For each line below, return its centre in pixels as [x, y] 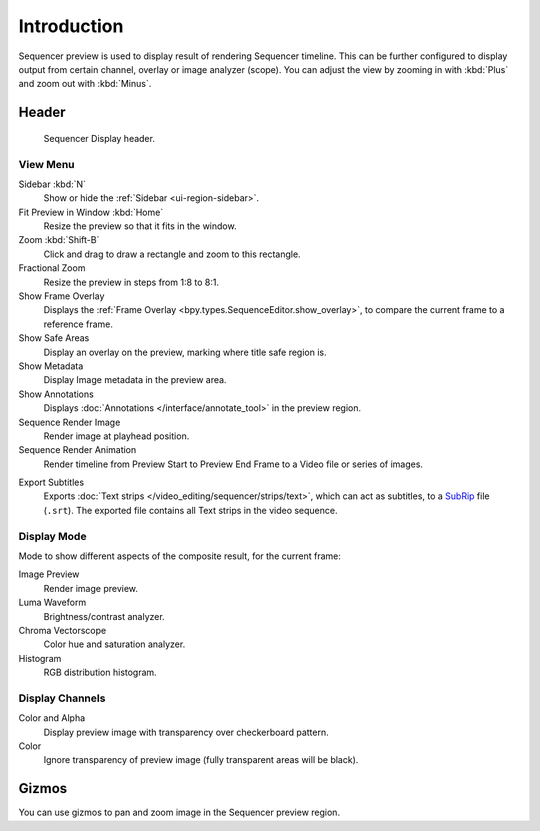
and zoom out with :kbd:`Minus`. [85, 84]
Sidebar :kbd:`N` [52, 184]
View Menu [46, 164]
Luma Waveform [52, 602]
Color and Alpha [52, 718]
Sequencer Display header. [99, 138]
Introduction [71, 26]
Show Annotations [56, 394]
